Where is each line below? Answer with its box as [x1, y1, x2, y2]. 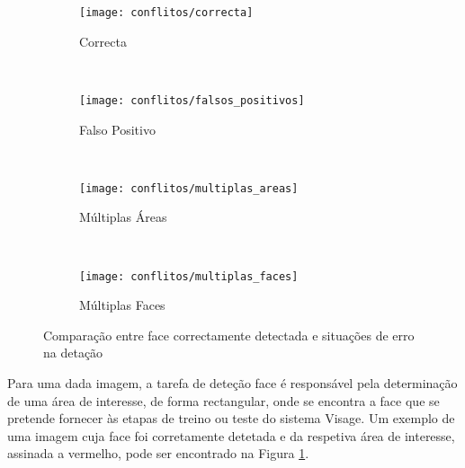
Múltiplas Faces [79, 296, 165, 314]
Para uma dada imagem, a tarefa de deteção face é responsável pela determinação [7, 373, 458, 392]
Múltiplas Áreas [79, 208, 167, 226]
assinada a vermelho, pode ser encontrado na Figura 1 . [7, 444, 309, 463]
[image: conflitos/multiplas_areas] [79, 181, 299, 195]
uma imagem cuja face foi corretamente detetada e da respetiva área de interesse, [7, 426, 455, 445]
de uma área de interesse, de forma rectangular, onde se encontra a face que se [7, 391, 440, 410]
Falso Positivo [79, 119, 156, 138]
